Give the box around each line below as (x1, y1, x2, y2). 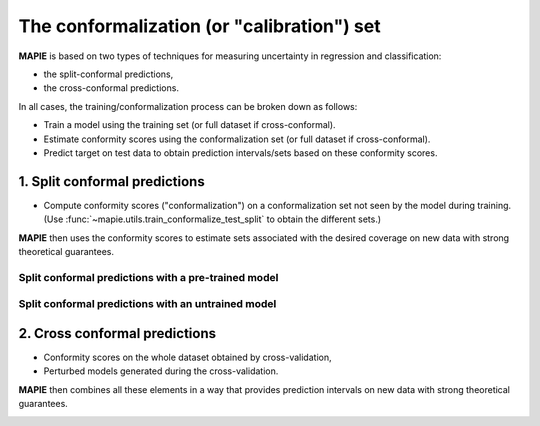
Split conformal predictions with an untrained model (18, 297, 277, 311)
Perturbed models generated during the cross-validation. (43, 365, 279, 377)
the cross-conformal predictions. (43, 82, 180, 94)
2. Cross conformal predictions (18, 325, 217, 342)
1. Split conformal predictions (18, 173, 205, 190)
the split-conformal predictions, (43, 68, 174, 80)
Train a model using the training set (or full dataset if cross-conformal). (43, 119, 336, 131)
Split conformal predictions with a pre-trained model (18, 270, 279, 284)
